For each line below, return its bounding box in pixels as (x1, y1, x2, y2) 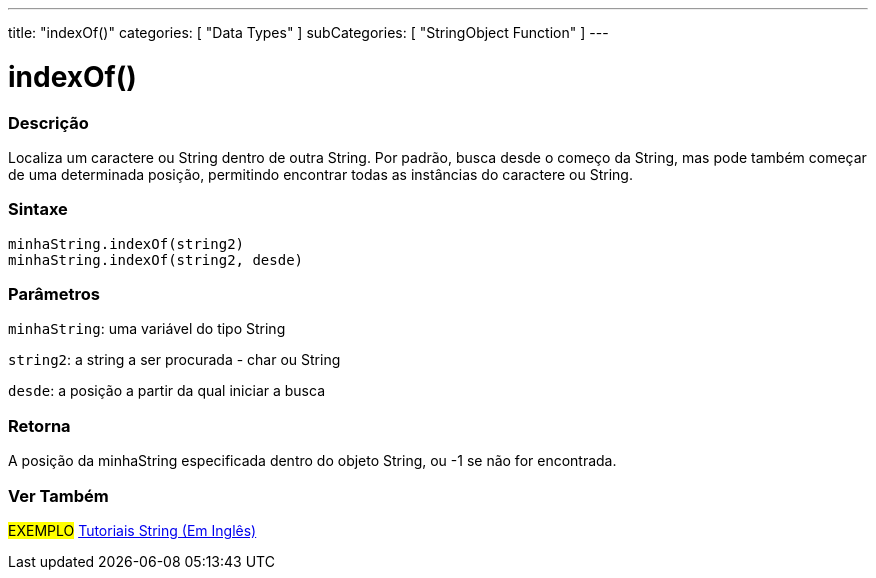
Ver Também (8, 485, 109, 506)
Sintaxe (8, 199, 68, 220)
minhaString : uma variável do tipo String (8, 320, 286, 338)
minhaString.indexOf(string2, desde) (8, 251, 304, 268)
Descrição (8, 112, 89, 133)
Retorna (8, 415, 71, 436)
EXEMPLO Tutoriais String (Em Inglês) (8, 521, 257, 539)
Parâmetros (8, 284, 100, 304)
